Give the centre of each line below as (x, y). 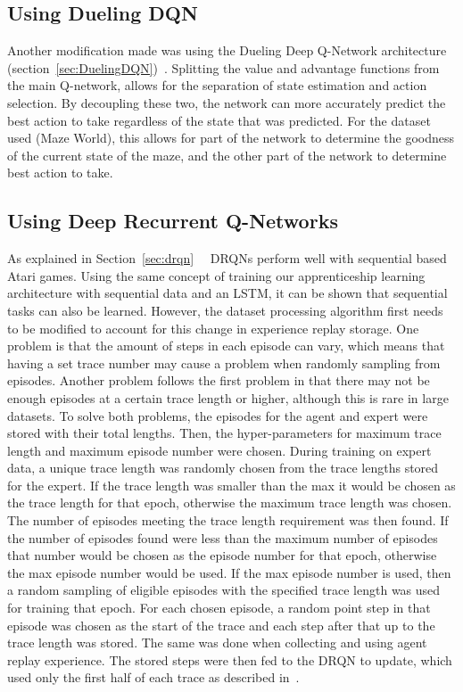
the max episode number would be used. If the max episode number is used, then (229, 572)
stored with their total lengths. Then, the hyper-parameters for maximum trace (224, 433)
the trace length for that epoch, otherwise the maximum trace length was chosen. (230, 503)
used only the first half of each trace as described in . (153, 677)
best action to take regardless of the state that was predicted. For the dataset (219, 120)
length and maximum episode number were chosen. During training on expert (219, 450)
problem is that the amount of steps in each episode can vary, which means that (226, 346)
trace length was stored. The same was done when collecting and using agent (217, 643)
